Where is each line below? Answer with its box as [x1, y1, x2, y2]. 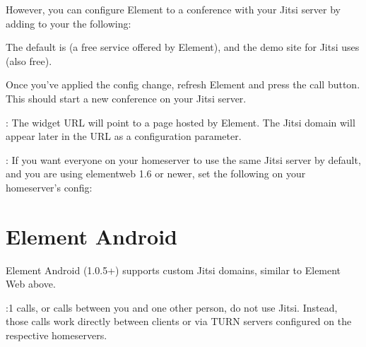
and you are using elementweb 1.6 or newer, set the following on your [6, 166, 306, 181]
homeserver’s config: [6, 180, 93, 194]
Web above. [6, 276, 56, 291]
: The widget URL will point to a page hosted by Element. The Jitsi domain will [6, 114, 355, 129]
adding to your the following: [6, 16, 131, 30]
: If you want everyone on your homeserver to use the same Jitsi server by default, [6, 152, 361, 167]
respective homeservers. [6, 328, 107, 343]
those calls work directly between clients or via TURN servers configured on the [6, 314, 352, 329]
